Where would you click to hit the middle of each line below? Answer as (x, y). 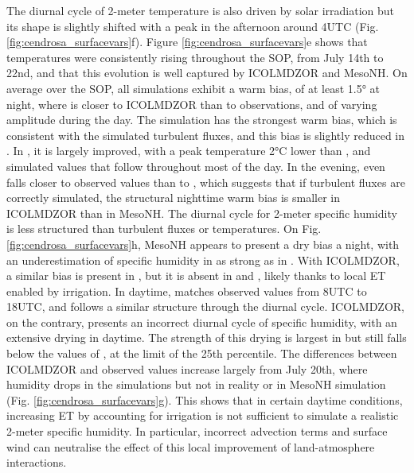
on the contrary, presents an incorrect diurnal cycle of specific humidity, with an (202, 322)
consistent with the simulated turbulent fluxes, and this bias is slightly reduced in (206, 135)
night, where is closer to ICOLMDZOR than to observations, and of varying (192, 104)
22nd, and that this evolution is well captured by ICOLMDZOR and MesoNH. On (207, 73)
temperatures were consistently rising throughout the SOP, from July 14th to (195, 57)
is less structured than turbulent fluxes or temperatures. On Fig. (164, 229)
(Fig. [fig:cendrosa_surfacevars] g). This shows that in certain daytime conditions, (205, 399)
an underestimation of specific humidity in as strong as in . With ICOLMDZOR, (203, 260)
